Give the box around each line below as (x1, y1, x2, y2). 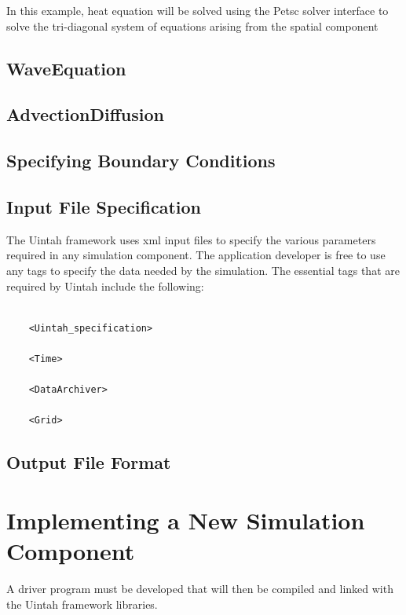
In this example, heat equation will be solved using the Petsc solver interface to (6, 2, 389, 18)
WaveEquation (6, 56, 126, 80)
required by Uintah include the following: (6, 277, 204, 294)
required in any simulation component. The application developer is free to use (6, 247, 386, 263)
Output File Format (6, 450, 171, 474)
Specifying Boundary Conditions (6, 148, 276, 173)
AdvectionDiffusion (6, 102, 164, 126)
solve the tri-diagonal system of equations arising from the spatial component (6, 17, 379, 34)
